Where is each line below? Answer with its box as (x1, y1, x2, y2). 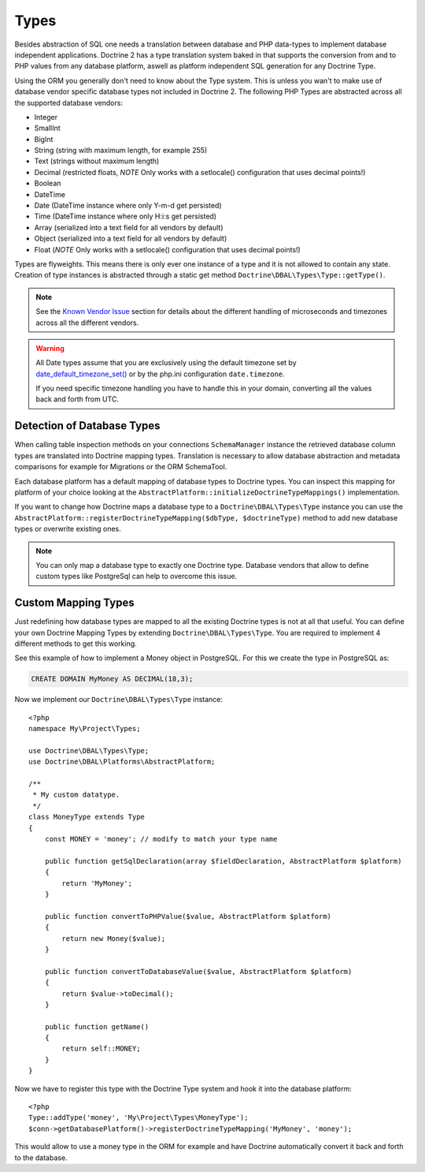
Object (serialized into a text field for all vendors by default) (34, 233, 227, 244)
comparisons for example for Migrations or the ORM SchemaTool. (14, 462, 227, 472)
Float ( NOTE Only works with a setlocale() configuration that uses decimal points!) (34, 244, 301, 254)
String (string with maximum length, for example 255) (34, 146, 208, 155)
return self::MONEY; (61, 1044, 141, 1053)
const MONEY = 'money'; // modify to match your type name (44, 834, 278, 844)
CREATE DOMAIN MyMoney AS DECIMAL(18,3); (31, 674, 194, 684)
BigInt (34, 134, 54, 144)
